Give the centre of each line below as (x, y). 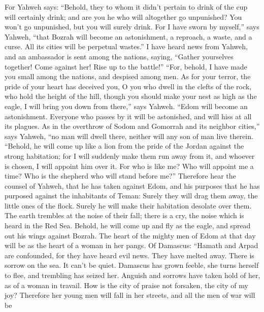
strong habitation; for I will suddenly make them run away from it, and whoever (130, 155)
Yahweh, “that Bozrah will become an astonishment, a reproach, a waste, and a (128, 36)
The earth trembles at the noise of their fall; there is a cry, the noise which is (124, 215)
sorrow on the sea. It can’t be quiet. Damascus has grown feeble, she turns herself (132, 265)
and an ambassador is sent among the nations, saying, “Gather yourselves (119, 56)
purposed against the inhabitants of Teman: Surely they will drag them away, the (131, 196)
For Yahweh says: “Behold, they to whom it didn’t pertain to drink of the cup (126, 7)
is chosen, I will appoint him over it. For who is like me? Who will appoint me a (129, 166)
